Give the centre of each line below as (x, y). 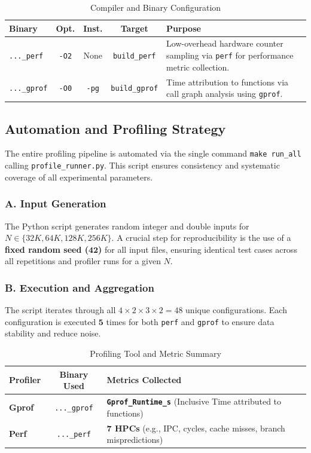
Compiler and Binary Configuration (155, 7)
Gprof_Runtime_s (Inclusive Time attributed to (194, 401)
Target (134, 28)
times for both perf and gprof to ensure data (190, 321)
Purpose (184, 28)
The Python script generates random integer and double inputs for (127, 226)
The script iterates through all (60, 310)
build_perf (134, 56)
